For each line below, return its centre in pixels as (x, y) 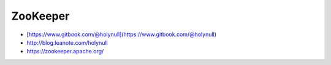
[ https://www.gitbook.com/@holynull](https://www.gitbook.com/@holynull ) (122, 34)
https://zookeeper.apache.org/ (65, 52)
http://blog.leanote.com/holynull (67, 42)
